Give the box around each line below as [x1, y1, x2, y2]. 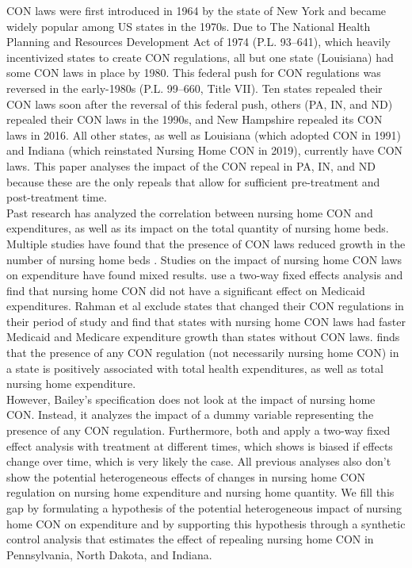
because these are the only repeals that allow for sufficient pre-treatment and [6, 173, 380, 190]
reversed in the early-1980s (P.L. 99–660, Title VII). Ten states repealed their [6, 79, 383, 96]
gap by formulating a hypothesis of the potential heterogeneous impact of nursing [6, 500, 402, 516]
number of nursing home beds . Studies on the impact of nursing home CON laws [6, 251, 402, 267]
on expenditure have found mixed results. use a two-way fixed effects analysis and [6, 267, 403, 283]
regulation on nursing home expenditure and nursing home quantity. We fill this [6, 484, 395, 501]
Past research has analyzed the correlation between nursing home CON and [6, 204, 373, 221]
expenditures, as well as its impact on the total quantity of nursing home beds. [6, 220, 389, 236]
